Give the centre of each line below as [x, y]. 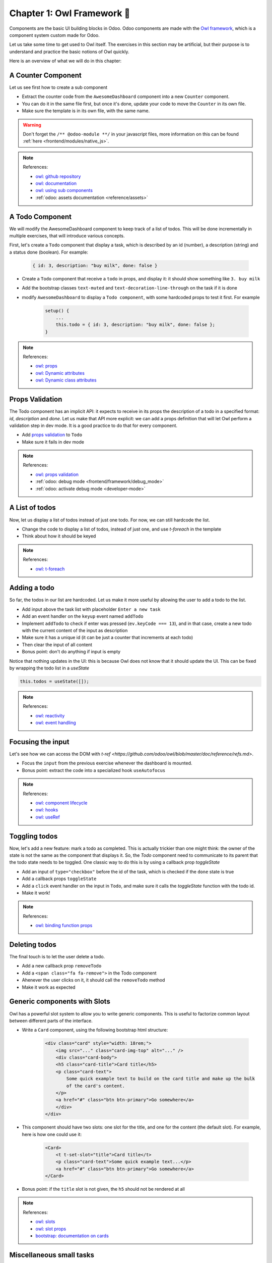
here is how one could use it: [52, 1134]
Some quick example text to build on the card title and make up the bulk [161, 1079]
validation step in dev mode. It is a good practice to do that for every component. [93, 425]
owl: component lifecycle [61, 803]
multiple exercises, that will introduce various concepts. [67, 236]
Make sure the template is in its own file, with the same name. [86, 111]
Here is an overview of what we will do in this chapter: [65, 61]
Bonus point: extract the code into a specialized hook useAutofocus [94, 770]
